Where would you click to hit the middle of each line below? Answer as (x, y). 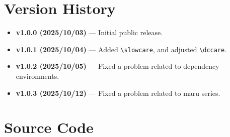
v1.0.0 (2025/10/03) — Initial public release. (89, 32)
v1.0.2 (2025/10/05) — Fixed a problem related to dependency (118, 66)
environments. (37, 76)
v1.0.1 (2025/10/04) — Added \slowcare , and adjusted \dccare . (121, 49)
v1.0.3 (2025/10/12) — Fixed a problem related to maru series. (118, 93)
